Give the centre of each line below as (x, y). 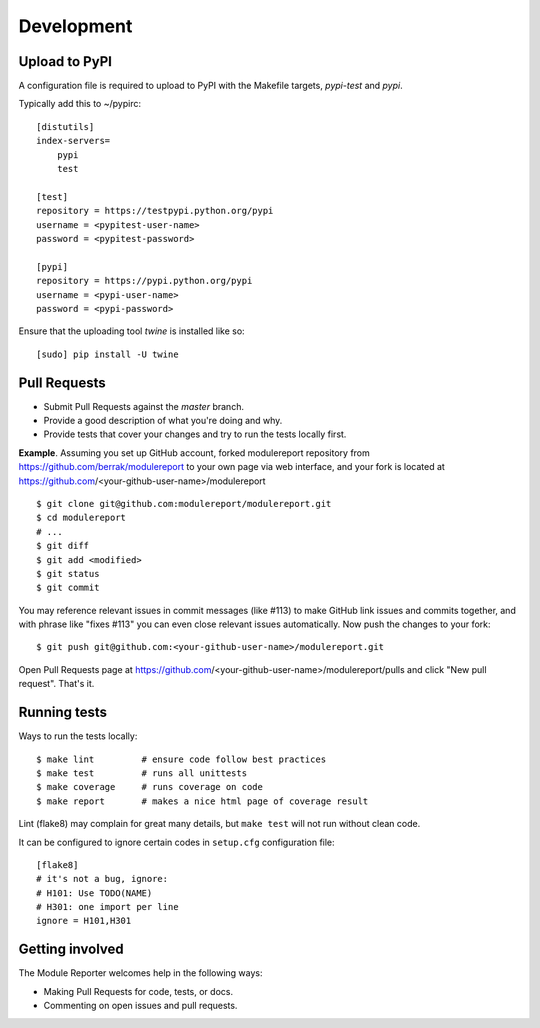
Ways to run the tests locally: (78, 736)
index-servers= (73, 141)
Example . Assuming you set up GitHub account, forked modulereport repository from (194, 452)
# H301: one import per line (107, 907)
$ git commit (68, 588)
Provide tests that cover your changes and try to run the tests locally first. (195, 434)
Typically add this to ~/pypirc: (80, 104)
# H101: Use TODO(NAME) (94, 893)
